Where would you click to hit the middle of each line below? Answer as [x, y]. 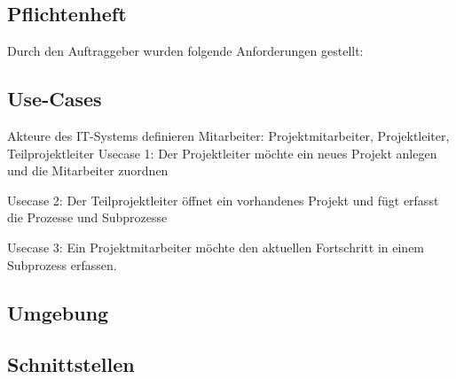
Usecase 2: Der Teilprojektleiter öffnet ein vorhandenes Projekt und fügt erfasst [223, 200]
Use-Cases [55, 99]
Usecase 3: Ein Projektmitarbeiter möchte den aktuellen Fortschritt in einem [216, 247]
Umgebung [58, 312]
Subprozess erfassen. [62, 264]
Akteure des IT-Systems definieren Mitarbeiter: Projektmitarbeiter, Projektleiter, [228, 135]
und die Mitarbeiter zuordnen [88, 170]
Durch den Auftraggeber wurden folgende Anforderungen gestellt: [185, 51]
